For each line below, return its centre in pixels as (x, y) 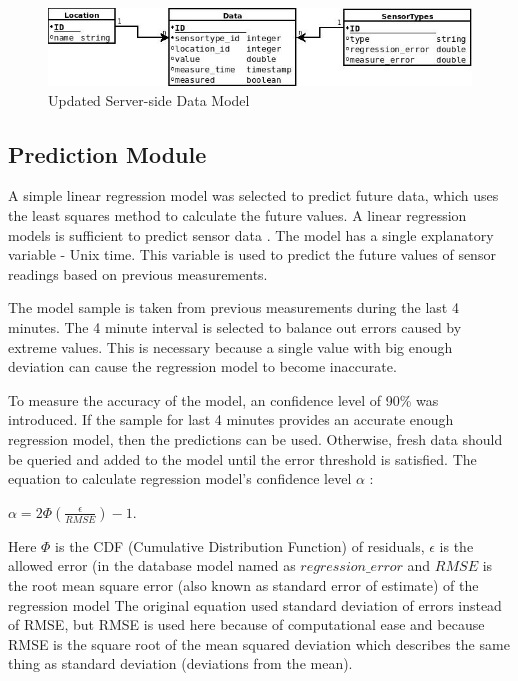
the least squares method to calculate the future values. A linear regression (237, 215)
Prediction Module (107, 153)
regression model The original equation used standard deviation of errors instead (255, 604)
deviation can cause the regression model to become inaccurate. (202, 366)
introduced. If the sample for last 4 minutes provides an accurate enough (231, 419)
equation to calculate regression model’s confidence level (180, 478)
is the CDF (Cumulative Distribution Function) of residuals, (240, 545)
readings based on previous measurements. (138, 273)
